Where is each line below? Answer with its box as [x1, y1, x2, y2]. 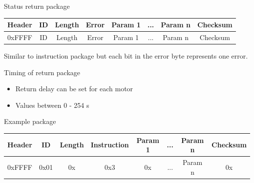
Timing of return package [4, 67, 81, 77]
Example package [4, 116, 56, 126]
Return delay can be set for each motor [15, 83, 133, 94]
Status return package [4, 1, 70, 11]
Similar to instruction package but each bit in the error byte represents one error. [4, 51, 248, 61]
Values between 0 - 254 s [15, 100, 89, 110]
